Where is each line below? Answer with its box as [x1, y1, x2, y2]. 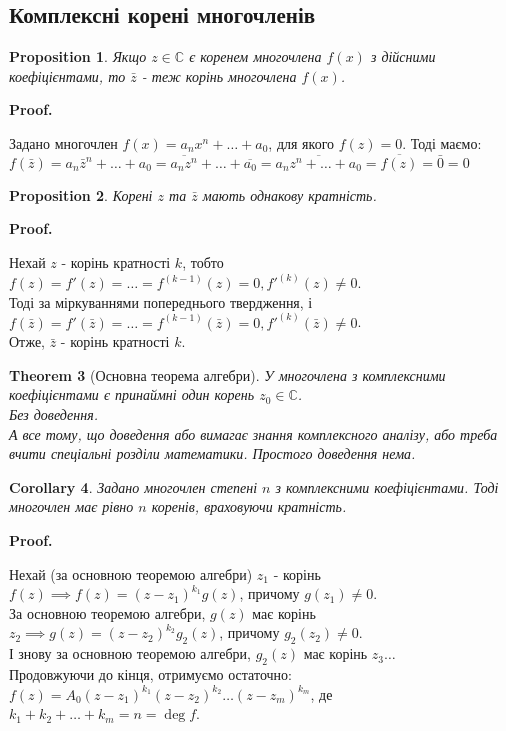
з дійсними [370, 46, 436, 67]
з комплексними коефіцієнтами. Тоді [275, 476, 499, 497]
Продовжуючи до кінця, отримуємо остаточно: [9, 663, 292, 684]
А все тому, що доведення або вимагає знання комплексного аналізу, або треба [9, 423, 498, 444]
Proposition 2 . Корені [9, 184, 153, 205]
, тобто [182, 251, 224, 272]
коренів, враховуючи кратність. [151, 496, 347, 517]
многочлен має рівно [9, 496, 134, 517]
